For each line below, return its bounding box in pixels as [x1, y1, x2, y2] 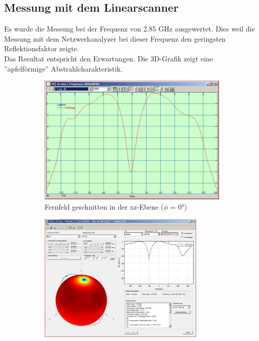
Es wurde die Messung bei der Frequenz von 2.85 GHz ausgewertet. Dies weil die [4, 23, 255, 34]
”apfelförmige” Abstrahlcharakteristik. [4, 63, 123, 74]
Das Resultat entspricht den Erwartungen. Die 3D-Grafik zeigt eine [4, 53, 213, 63]
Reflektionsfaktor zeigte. [4, 43, 79, 54]
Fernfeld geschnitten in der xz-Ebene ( [45, 201, 164, 212]
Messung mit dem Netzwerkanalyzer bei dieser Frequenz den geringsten [4, 33, 226, 44]
